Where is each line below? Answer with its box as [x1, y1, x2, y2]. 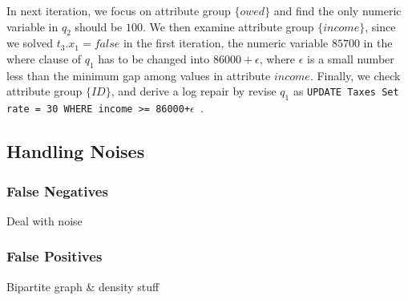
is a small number [307, 50, 394, 67]
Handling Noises [6, 139, 145, 164]
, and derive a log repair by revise [111, 83, 277, 99]
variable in [6, 18, 59, 34]
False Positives [6, 246, 103, 266]
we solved [6, 34, 54, 51]
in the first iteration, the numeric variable [123, 34, 329, 51]
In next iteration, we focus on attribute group [6, 2, 231, 18]
